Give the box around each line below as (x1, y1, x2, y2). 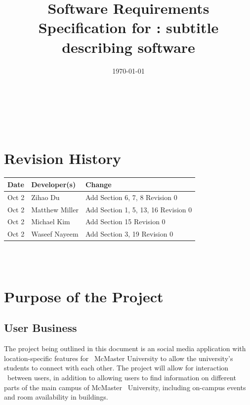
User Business (4, 320, 77, 335)
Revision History (4, 148, 121, 168)
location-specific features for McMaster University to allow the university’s (4, 353, 233, 363)
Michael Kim (31, 216, 70, 227)
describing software (62, 37, 195, 57)
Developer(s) (31, 179, 76, 189)
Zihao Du (31, 192, 60, 202)
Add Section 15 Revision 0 (85, 216, 166, 227)
